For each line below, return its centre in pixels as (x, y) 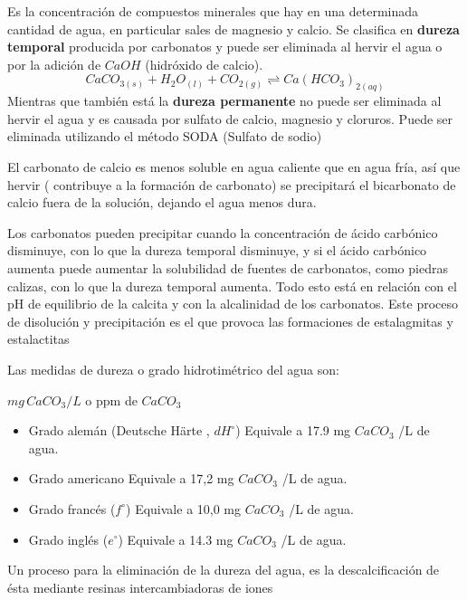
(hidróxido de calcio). (204, 64)
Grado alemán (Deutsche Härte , (119, 430)
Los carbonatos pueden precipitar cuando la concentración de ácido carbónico (223, 232)
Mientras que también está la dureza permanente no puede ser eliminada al (224, 101)
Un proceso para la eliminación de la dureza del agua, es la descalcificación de (224, 570)
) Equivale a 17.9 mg (293, 430)
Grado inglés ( (68, 539)
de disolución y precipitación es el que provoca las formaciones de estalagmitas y (230, 321)
